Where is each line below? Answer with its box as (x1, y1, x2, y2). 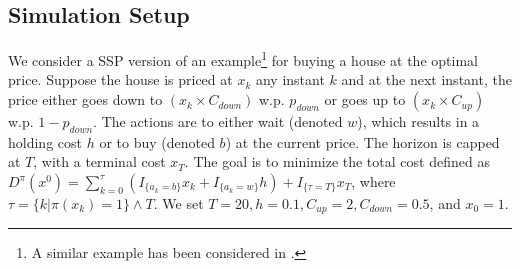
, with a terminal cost (33, 151, 166, 172)
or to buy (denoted (99, 131, 215, 152)
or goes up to (324, 89, 406, 110)
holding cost (8, 131, 82, 152)
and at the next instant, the (341, 69, 512, 90)
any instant (255, 69, 325, 90)
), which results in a (357, 111, 480, 132)
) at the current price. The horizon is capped (225, 131, 500, 152)
